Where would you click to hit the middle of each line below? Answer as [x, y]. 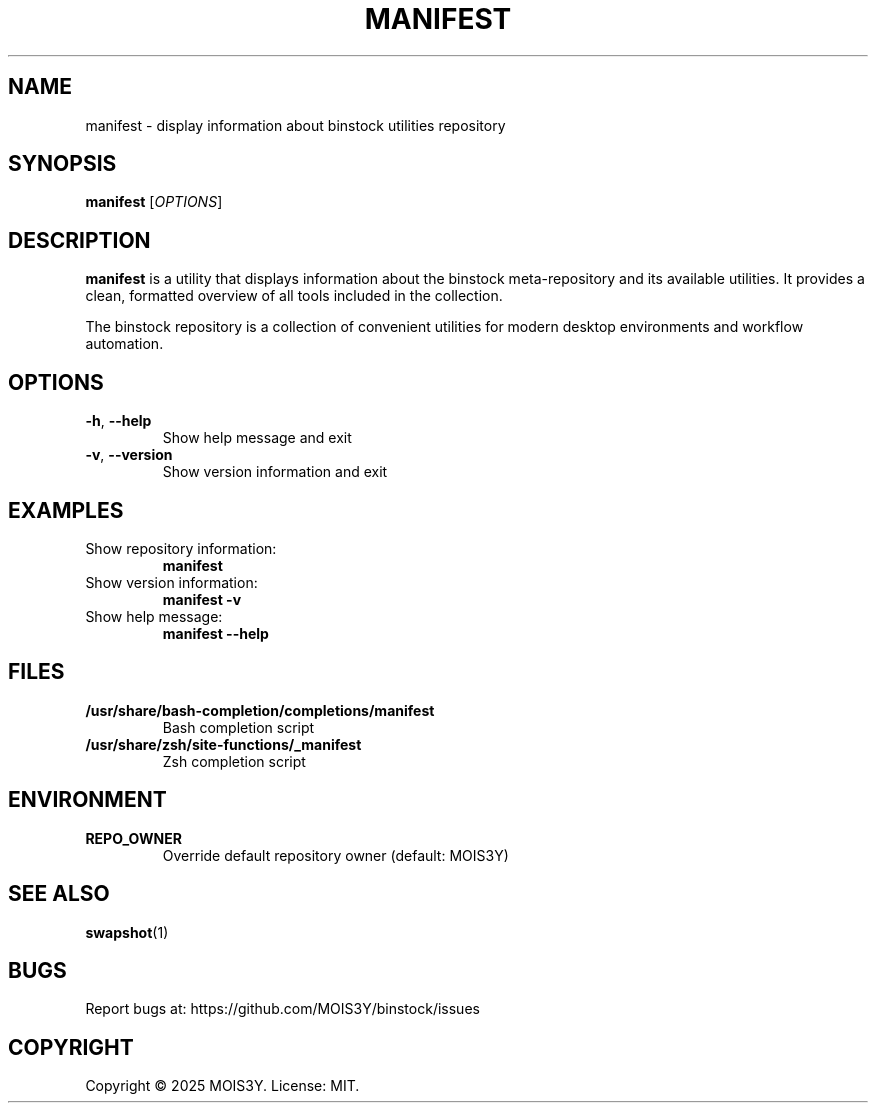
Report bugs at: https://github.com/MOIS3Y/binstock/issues [282, 1009]
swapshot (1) [127, 932]
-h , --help [118, 421]
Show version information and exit [275, 472]
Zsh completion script [234, 761]
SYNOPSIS [62, 164]
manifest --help [215, 633]
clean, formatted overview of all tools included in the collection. [294, 296]
